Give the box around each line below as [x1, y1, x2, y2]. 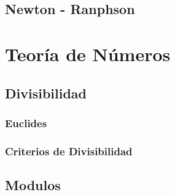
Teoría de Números [5, 41, 171, 66]
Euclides [5, 115, 47, 130]
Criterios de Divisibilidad [5, 143, 133, 158]
